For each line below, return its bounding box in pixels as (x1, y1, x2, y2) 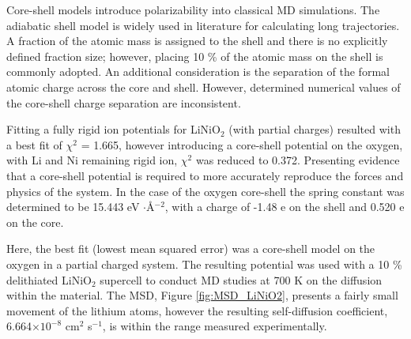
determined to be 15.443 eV (6, 198, 140, 215)
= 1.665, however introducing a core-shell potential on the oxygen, (81, 136, 403, 153)
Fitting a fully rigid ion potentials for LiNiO (6, 121, 221, 137)
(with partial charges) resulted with (228, 121, 401, 137)
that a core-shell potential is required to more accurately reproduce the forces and (6, 167, 404, 183)
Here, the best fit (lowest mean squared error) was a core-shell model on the (6, 240, 375, 257)
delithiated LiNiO (6, 271, 92, 288)
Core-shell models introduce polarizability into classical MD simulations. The (6, 2, 380, 17)
